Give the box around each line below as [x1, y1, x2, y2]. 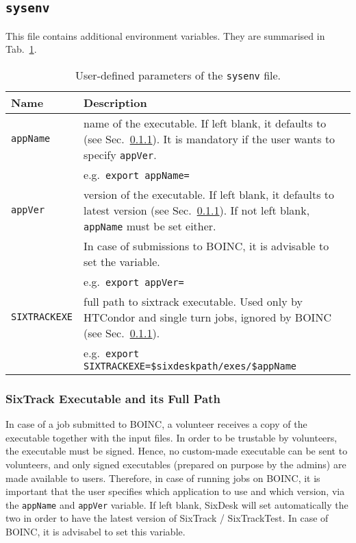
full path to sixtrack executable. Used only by [84, 293, 303, 309]
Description [84, 94, 147, 110]
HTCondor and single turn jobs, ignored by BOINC [84, 309, 331, 325]
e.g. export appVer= [84, 273, 184, 289]
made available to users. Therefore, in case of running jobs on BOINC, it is [5, 470, 320, 485]
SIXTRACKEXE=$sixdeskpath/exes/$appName [84, 360, 297, 372]
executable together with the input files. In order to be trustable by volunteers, [5, 430, 338, 444]
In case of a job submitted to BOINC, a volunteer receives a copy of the [5, 417, 307, 431]
